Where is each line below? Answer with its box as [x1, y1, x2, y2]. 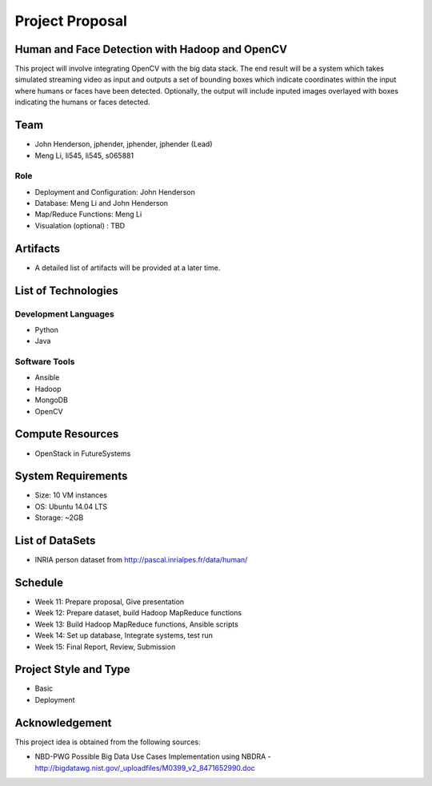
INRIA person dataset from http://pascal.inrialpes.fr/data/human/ [34, 555, 248, 565]
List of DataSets [14, 534, 96, 548]
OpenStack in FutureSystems [34, 449, 131, 458]
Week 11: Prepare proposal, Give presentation [34, 597, 185, 607]
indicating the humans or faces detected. [14, 97, 151, 107]
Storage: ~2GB [34, 513, 84, 522]
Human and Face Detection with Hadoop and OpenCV [14, 42, 288, 56]
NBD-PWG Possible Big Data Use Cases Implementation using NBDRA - [34, 752, 271, 761]
